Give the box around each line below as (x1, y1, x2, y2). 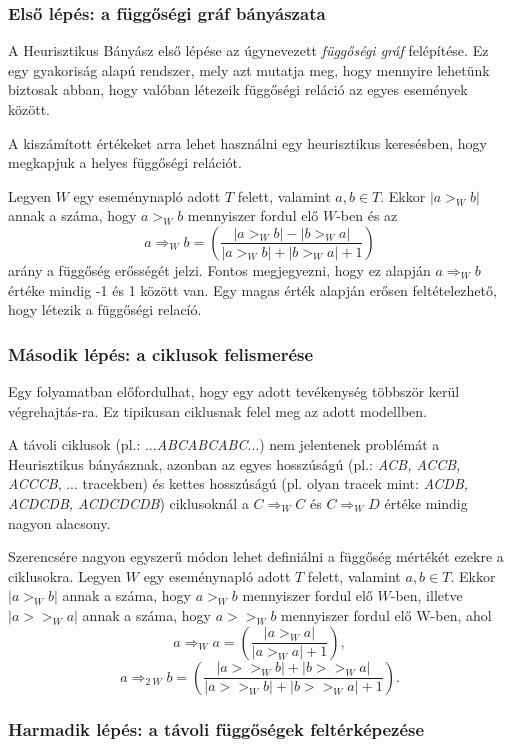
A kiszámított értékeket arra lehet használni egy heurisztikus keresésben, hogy (8, 132, 487, 153)
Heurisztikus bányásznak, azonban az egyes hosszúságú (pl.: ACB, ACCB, (8, 453, 461, 474)
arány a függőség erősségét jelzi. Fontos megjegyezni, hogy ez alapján (8, 259, 431, 280)
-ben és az (336, 205, 398, 226)
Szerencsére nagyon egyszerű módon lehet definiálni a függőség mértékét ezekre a (8, 546, 504, 567)
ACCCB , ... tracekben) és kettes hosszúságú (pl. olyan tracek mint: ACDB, (8, 473, 469, 494)
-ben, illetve (390, 585, 463, 606)
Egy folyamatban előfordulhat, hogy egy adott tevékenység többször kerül (8, 380, 460, 401)
